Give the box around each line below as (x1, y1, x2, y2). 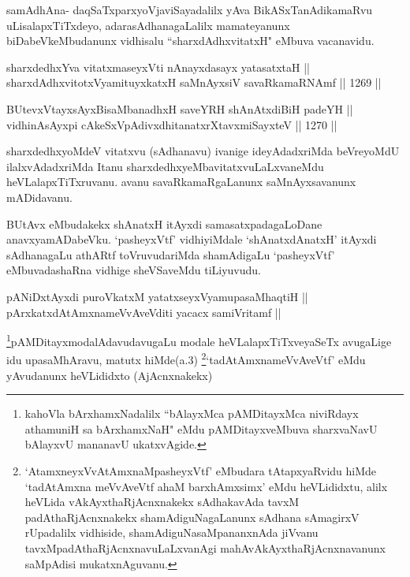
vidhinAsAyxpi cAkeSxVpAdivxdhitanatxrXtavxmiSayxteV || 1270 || (6, 116, 337, 132)
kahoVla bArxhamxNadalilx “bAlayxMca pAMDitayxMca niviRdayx (24, 405, 359, 422)
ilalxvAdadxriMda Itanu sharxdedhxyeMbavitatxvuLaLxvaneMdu (6, 158, 324, 174)
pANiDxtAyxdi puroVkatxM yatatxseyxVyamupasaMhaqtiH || (6, 288, 308, 304)
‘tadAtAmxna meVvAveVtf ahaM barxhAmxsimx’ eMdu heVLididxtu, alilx (24, 478, 388, 494)
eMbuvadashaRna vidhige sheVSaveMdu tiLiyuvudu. (6, 262, 262, 278)
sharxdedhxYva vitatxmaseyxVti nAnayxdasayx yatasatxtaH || (6, 58, 310, 75)
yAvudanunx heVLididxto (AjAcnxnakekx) (6, 367, 213, 383)
